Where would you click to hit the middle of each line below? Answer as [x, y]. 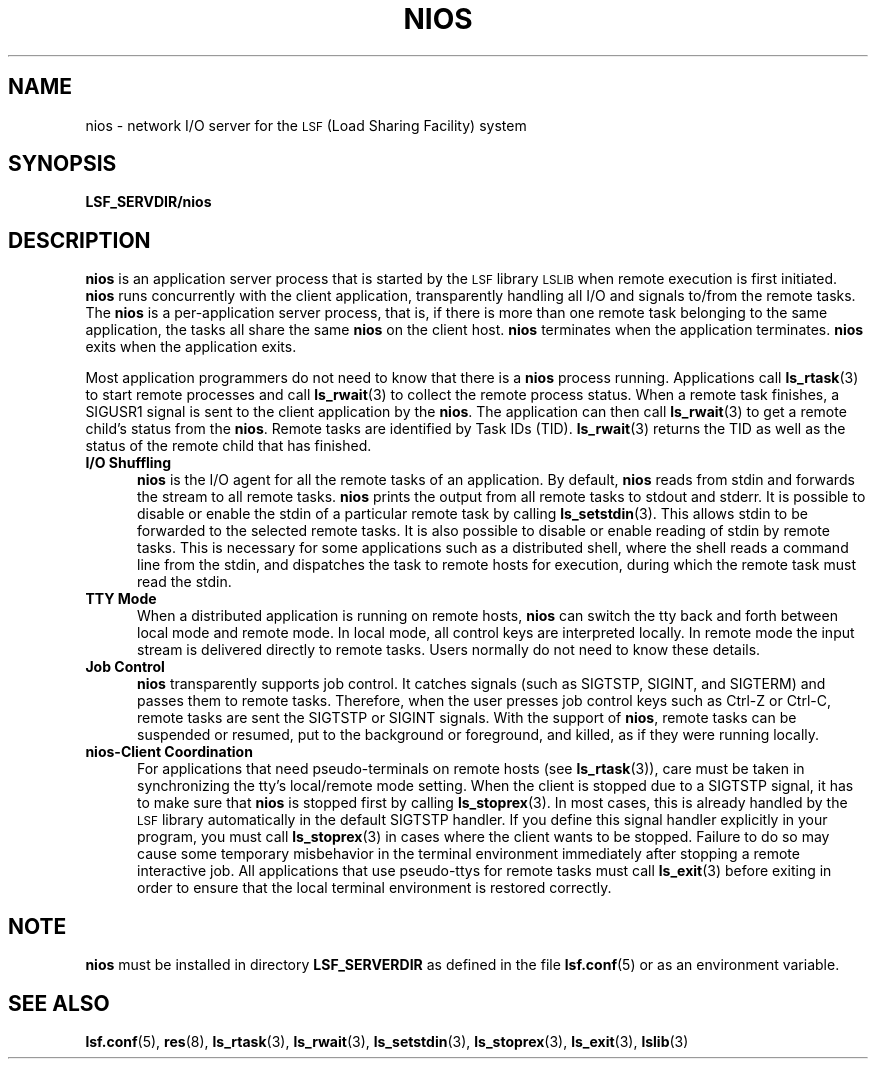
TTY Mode [121, 599]
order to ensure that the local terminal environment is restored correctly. [374, 888]
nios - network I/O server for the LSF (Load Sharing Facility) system [306, 125]
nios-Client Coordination [169, 752]
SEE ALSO [59, 1003]
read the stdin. [184, 582]
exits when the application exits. [191, 347]
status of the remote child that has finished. [228, 446]
